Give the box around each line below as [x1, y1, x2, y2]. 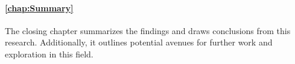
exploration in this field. [5, 47, 94, 60]
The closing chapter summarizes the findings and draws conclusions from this [5, 24, 291, 36]
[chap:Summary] [5, 1, 74, 14]
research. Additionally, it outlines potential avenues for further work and [5, 36, 273, 48]
